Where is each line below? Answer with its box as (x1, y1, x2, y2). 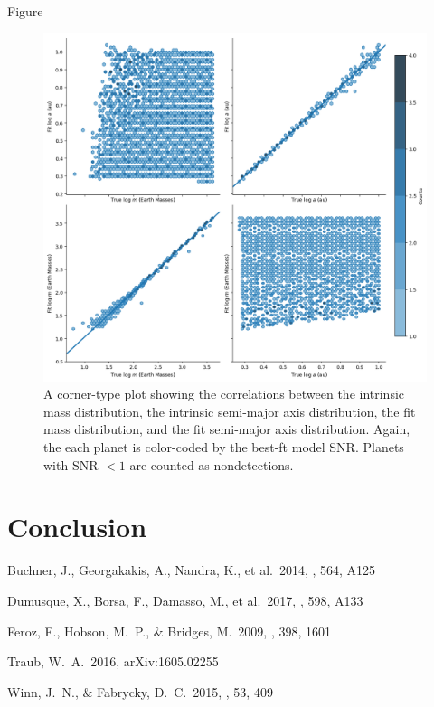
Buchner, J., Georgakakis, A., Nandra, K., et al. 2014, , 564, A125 (7, 561, 376, 580)
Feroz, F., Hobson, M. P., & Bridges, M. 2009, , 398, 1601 (7, 621, 332, 640)
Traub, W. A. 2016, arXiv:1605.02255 (7, 652, 219, 671)
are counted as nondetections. (129, 455, 294, 474)
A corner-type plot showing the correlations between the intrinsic (43, 384, 405, 403)
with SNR (43, 455, 99, 474)
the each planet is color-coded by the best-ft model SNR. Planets (43, 438, 404, 457)
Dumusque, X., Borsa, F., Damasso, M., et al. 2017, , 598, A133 (7, 590, 363, 609)
